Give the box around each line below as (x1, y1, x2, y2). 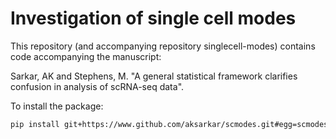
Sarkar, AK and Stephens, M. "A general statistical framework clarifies (10, 70, 298, 82)
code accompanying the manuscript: (10, 50, 162, 62)
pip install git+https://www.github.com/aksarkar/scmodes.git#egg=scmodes (10, 119, 329, 129)
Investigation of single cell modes (10, 7, 297, 30)
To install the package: (10, 100, 104, 112)
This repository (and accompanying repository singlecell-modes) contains (10, 40, 316, 52)
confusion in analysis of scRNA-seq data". (10, 80, 185, 92)
